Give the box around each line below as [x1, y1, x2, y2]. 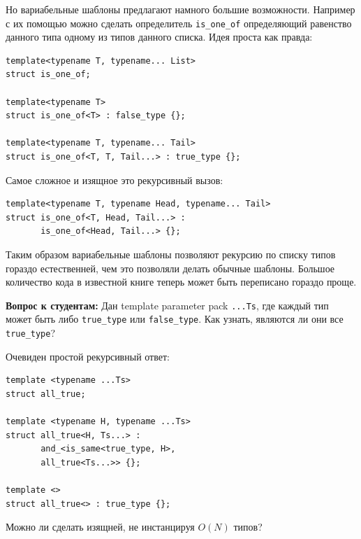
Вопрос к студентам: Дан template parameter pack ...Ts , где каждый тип [6, 297, 329, 312]
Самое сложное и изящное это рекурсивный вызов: [6, 172, 223, 187]
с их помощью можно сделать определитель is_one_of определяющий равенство [6, 15, 352, 30]
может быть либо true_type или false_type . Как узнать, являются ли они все [6, 311, 344, 326]
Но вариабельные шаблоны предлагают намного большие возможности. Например [6, 2, 355, 16]
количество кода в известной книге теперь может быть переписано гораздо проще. [6, 274, 357, 289]
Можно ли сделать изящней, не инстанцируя [6, 519, 195, 534]
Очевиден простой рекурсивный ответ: [6, 349, 170, 363]
